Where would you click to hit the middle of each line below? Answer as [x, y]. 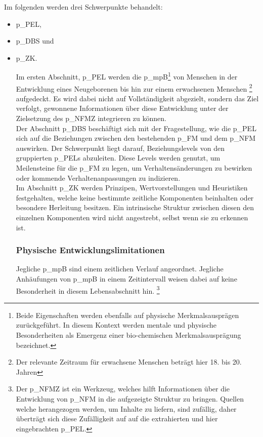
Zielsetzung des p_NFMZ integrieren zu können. [91, 118]
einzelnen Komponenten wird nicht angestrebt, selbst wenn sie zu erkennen [132, 217]
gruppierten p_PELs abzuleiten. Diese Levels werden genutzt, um [118, 158]
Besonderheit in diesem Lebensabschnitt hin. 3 [88, 290]
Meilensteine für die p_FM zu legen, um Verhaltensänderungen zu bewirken [134, 168]
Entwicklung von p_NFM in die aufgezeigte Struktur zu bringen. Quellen [130, 399]
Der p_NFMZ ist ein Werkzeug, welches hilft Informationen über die [123, 389]
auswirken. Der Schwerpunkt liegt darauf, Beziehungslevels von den [120, 148]
